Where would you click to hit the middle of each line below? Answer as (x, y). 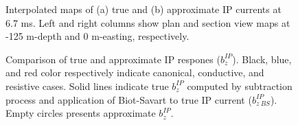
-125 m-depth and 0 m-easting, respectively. (98, 36)
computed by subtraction (240, 86)
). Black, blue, (262, 59)
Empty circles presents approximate (81, 113)
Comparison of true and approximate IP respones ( (113, 59)
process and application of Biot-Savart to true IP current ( (129, 99)
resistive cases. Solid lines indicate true (87, 86)
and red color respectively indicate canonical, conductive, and (135, 72)
